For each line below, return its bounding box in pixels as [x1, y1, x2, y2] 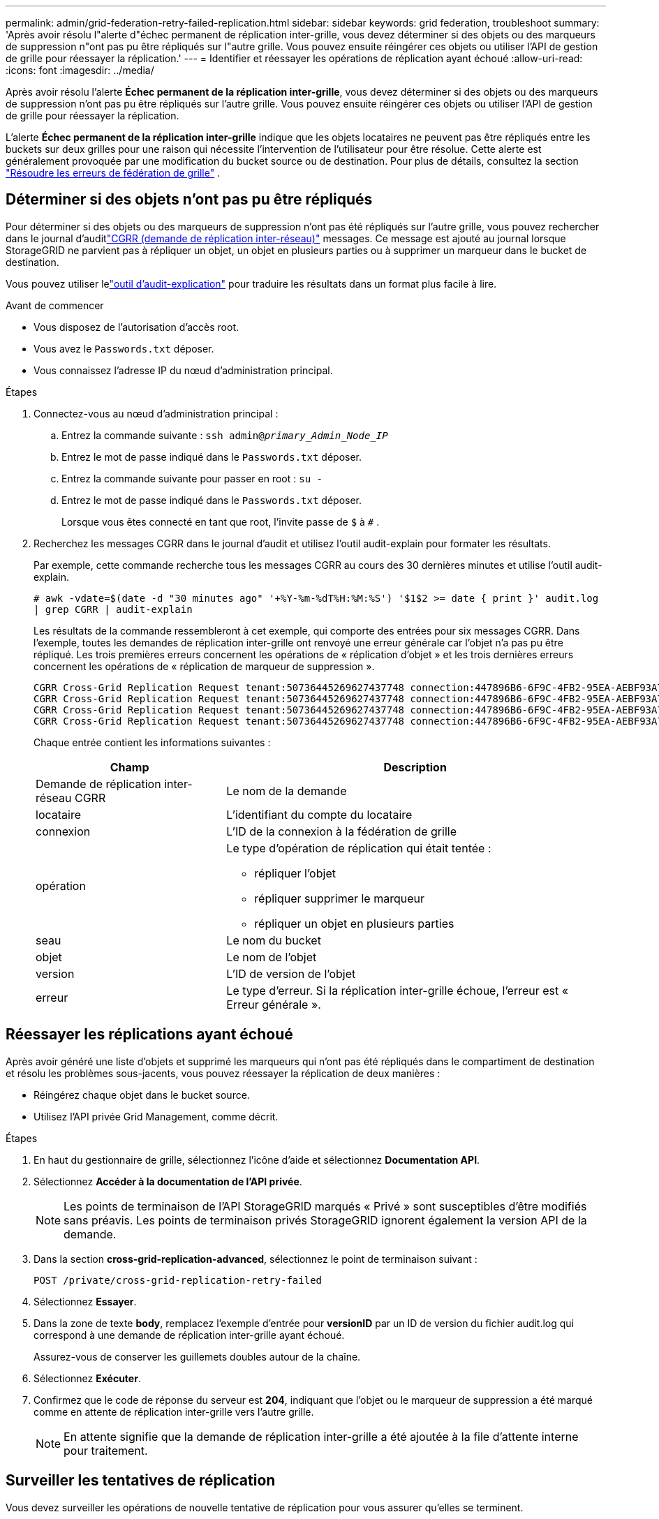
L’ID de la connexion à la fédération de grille [226, 824, 457, 838]
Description [383, 759, 447, 774]
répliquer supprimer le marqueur [254, 891, 425, 905]
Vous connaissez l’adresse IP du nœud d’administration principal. [34, 364, 333, 376]
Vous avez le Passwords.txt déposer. [34, 342, 214, 355]
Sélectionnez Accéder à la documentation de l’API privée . [34, 1175, 302, 1187]
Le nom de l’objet [226, 949, 317, 964]
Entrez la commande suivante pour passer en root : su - [61, 472, 323, 484]
